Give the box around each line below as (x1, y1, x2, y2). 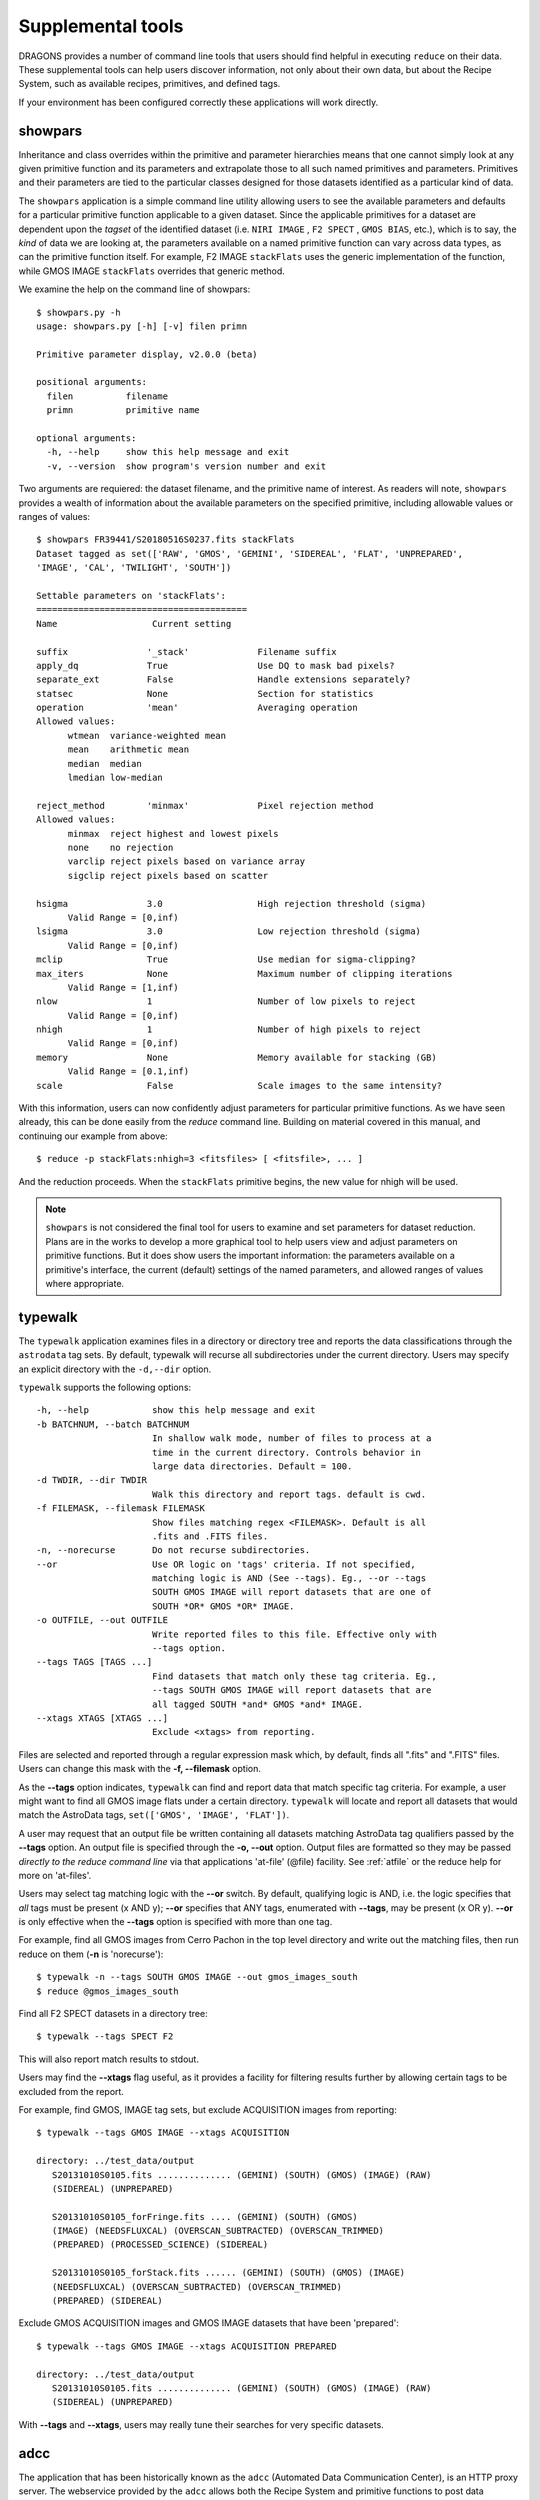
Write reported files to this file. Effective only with (151, 1628, 437, 1640)
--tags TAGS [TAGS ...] (36, 1656, 153, 1668)
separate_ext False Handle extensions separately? (36, 674, 411, 685)
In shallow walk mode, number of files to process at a (151, 1433, 432, 1444)
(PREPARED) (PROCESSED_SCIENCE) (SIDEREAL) (51, 2239, 269, 2250)
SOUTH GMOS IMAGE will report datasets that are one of (151, 1586, 432, 1598)
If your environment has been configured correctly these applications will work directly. (18, 96, 379, 108)
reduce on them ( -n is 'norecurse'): (18, 1948, 164, 1960)
